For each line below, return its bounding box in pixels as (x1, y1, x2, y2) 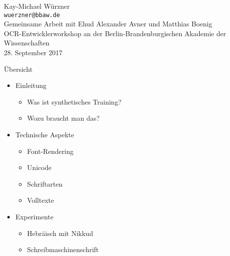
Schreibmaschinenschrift (27, 244, 99, 255)
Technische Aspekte (15, 129, 74, 139)
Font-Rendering (27, 146, 74, 156)
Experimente (15, 211, 54, 221)
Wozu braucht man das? (27, 113, 100, 123)
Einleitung (15, 80, 47, 90)
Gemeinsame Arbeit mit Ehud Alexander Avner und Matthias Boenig (4, 19, 212, 29)
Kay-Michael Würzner (4, 1, 70, 11)
